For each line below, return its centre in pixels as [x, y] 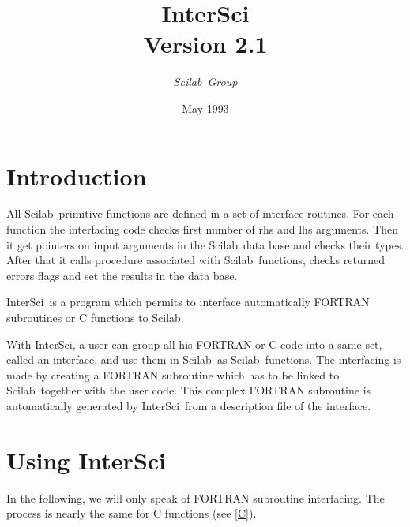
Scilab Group [205, 82]
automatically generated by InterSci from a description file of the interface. [189, 405]
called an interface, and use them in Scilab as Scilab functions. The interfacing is [204, 359]
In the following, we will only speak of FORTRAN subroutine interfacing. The [196, 497]
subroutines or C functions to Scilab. [95, 317]
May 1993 [205, 108]
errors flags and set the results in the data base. [122, 275]
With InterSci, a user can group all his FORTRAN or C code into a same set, [194, 344]
